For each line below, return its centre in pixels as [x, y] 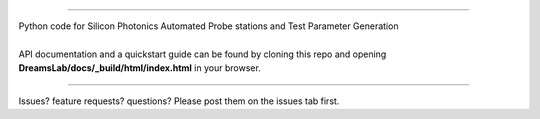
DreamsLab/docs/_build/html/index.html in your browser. [140, 68]
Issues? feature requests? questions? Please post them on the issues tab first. [179, 101]
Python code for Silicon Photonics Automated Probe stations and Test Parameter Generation [208, 26]
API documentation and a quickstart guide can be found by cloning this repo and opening [202, 54]
